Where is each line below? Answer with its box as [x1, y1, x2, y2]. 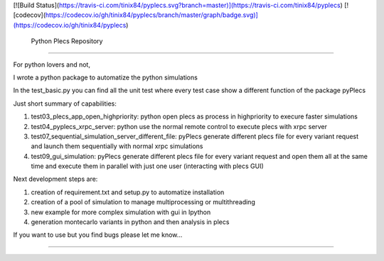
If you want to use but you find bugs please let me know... [13, 231, 183, 239]
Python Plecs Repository [31, 37, 103, 45]
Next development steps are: [13, 174, 98, 184]
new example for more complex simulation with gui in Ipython [31, 208, 211, 216]
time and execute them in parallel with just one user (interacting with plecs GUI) [31, 162, 265, 170]
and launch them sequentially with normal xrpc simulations [31, 142, 203, 150]
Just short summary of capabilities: [13, 99, 117, 108]
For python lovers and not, [13, 60, 90, 69]
